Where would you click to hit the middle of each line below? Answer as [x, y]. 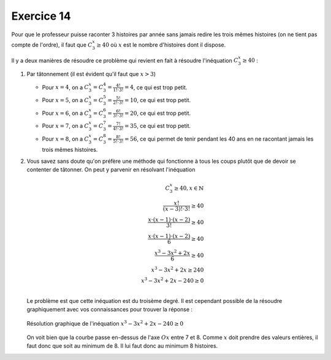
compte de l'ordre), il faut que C [52, 45]
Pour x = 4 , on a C [65, 87]
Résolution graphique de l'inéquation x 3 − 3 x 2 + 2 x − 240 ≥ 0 [105, 323]
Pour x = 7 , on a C [65, 126]
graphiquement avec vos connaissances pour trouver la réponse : [110, 310]
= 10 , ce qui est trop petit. [158, 100]
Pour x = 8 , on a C [65, 139]
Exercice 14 [41, 16]
